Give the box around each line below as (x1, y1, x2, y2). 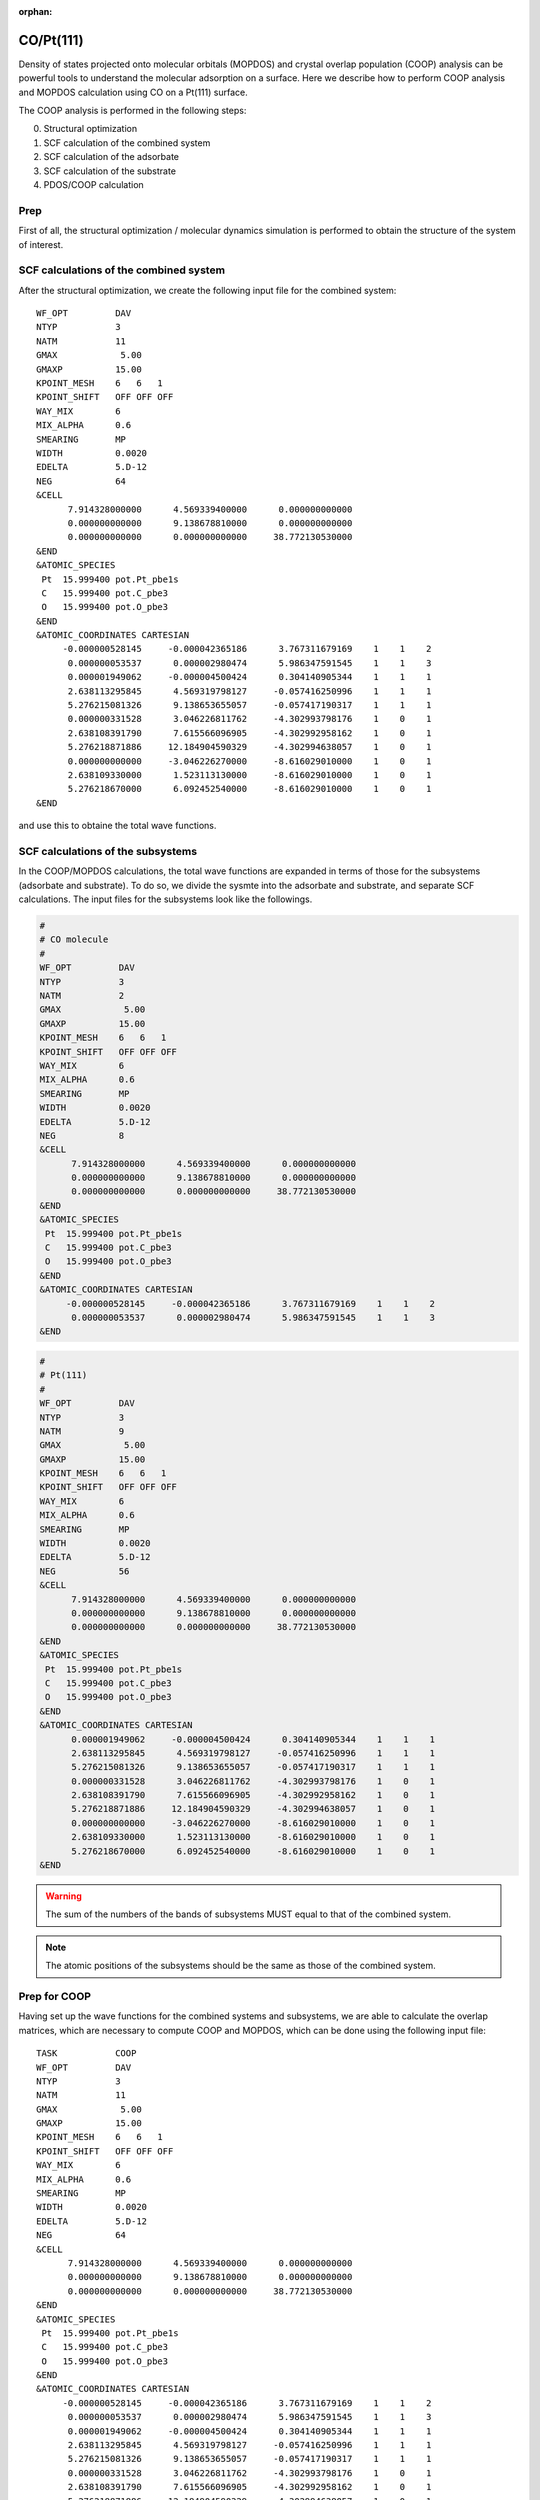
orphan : (18, 6, 53, 17)
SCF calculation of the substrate (43, 165, 177, 177)
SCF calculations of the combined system (18, 263, 225, 277)
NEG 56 (39, 1565, 130, 1577)
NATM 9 (39, 1425, 125, 1437)
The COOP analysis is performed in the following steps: (18, 105, 247, 117)
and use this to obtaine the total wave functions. (18, 820, 217, 832)
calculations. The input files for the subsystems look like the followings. (18, 893, 313, 905)
